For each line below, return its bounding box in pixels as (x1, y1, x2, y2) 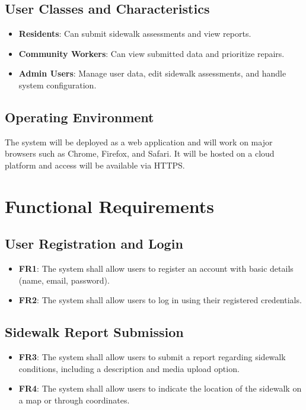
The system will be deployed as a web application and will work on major (5, 135, 273, 148)
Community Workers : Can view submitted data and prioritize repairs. (18, 47, 285, 59)
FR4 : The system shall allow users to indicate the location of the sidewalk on (18, 382, 302, 395)
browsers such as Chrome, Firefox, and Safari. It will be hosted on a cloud (5, 147, 275, 160)
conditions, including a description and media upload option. (18, 362, 240, 374)
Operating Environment (5, 107, 154, 126)
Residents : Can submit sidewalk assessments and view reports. (18, 27, 251, 40)
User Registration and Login (5, 234, 183, 253)
